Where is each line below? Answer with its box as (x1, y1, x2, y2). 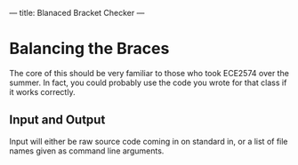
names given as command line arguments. (9, 145, 165, 156)
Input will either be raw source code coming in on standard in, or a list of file (9, 136, 288, 146)
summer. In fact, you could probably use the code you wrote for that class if (9, 77, 287, 88)
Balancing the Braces (9, 39, 170, 59)
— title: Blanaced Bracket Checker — (9, 8, 145, 18)
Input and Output (9, 113, 106, 128)
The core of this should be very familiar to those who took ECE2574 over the (9, 67, 289, 78)
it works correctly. (9, 86, 76, 97)
